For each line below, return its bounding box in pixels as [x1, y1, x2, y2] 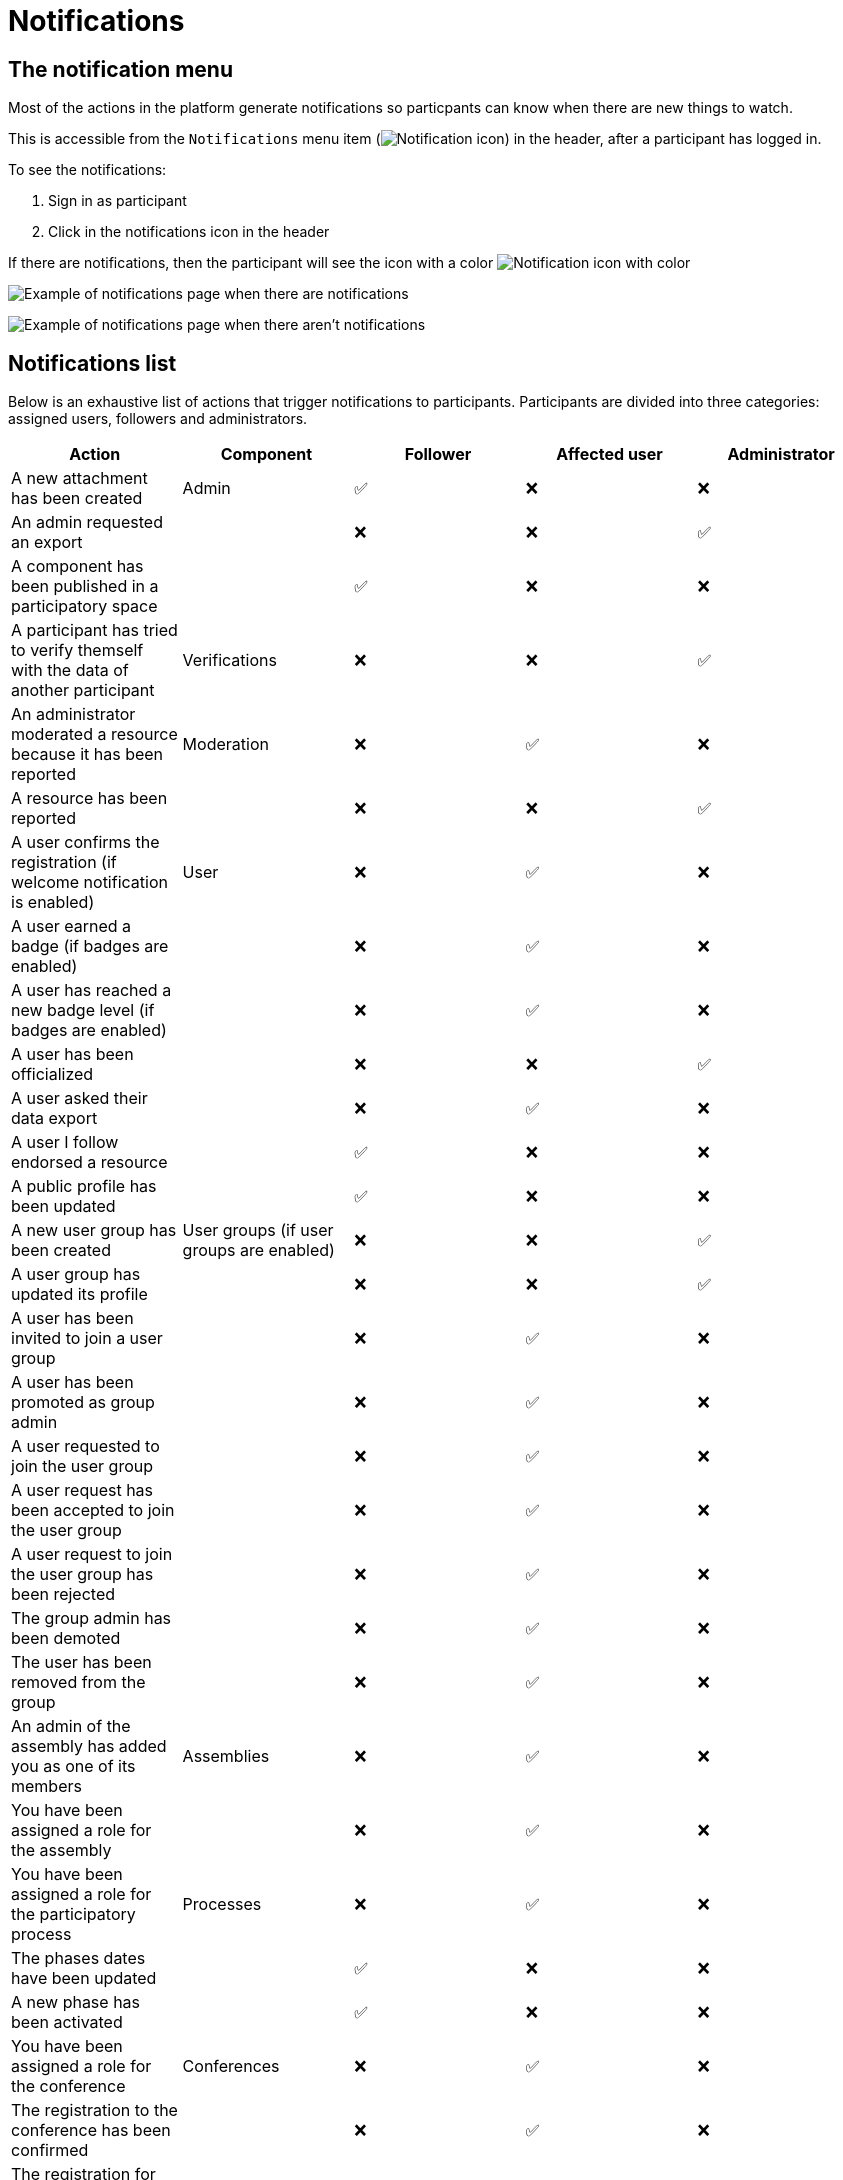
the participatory [11, 1904, 136, 1925]
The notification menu [8, 56, 234, 82]
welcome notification [11, 872, 168, 893]
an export [11, 532, 83, 553]
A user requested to [11, 1436, 160, 1457]
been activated [11, 2012, 123, 2033]
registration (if [11, 852, 117, 873]
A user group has [11, 1264, 141, 1285]
